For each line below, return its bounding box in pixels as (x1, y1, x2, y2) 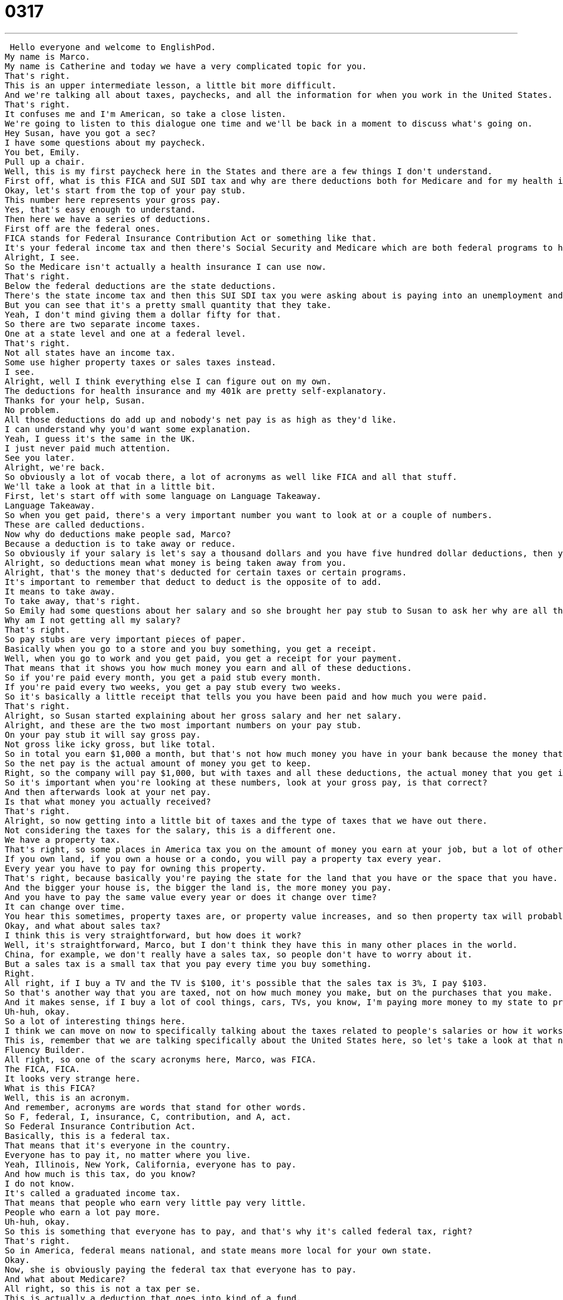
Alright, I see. (5, 252, 81, 262)
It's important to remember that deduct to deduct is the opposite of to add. (5, 577, 382, 587)
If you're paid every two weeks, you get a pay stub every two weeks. (5, 682, 342, 692)
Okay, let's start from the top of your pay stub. (5, 185, 246, 195)
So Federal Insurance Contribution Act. (5, 1121, 196, 1131)
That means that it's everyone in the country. (5, 1140, 231, 1150)
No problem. (5, 405, 60, 415)
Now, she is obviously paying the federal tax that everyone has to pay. (5, 1264, 357, 1274)
